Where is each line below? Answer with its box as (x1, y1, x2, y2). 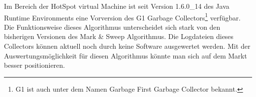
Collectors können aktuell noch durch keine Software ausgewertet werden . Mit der (4, 41, 251, 51)
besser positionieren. (4, 60, 65, 70)
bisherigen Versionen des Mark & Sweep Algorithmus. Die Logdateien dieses (4, 31, 234, 41)
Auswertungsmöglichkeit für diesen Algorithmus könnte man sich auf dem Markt (4, 50, 247, 60)
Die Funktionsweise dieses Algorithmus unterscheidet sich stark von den (4, 21, 221, 32)
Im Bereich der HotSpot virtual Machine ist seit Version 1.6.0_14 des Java (4, 1, 229, 11)
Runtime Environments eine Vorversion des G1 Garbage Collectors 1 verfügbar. (4, 11, 241, 22)
